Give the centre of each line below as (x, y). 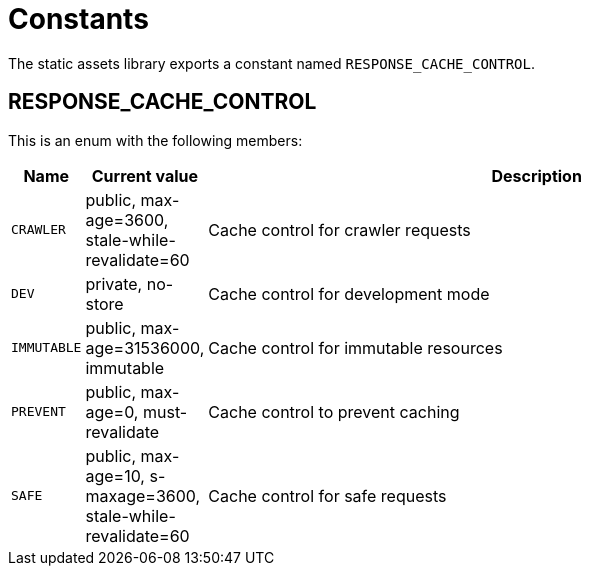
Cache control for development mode (349, 293)
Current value (145, 175)
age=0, (112, 411)
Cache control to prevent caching (334, 411)
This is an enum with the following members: (155, 140)
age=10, (115, 475)
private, (114, 283)
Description (536, 175)
